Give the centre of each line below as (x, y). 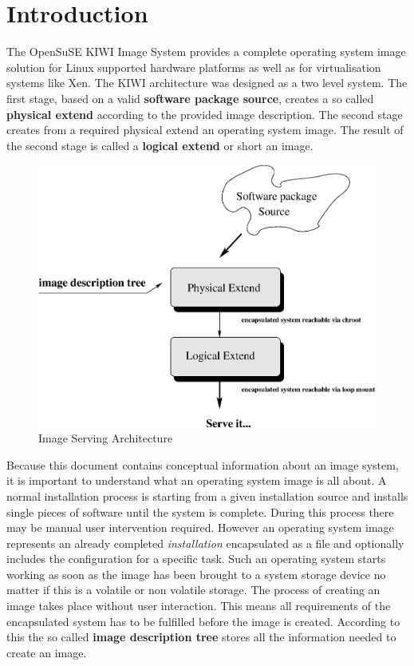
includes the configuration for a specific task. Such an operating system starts (196, 559)
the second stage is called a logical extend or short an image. (160, 145)
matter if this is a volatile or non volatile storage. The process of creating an (193, 590)
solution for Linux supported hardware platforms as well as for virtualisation (194, 67)
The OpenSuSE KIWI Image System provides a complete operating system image (206, 52)
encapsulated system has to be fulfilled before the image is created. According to (203, 621)
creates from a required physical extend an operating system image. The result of (205, 130)
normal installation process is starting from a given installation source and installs (207, 496)
